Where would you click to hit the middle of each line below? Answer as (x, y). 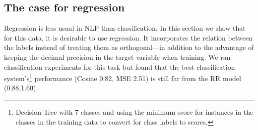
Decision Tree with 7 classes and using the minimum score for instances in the (134, 112)
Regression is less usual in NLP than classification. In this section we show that (125, 28)
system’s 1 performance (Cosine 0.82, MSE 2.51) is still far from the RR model (123, 77)
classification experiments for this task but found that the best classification (120, 66)
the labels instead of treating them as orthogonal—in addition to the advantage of (129, 47)
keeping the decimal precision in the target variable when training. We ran (117, 57)
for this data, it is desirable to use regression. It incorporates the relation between (128, 37)
